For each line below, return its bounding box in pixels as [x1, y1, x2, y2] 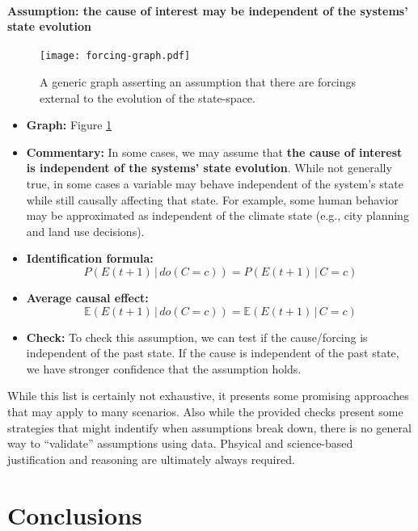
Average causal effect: [26, 289, 149, 306]
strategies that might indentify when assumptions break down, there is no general [7, 419, 412, 436]
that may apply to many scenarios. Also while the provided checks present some [7, 402, 403, 419]
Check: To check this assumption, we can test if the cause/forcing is [26, 328, 368, 345]
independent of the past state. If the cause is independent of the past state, [26, 344, 399, 361]
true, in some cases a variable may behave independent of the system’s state [26, 175, 403, 192]
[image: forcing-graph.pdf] [40, 50, 191, 62]
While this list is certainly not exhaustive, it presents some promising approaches [7, 387, 409, 404]
